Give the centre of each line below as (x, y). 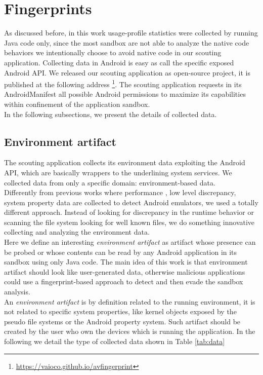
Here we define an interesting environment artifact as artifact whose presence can (130, 242)
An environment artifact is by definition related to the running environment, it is (130, 301)
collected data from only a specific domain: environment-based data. (110, 182)
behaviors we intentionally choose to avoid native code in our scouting (113, 52)
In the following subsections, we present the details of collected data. (111, 114)
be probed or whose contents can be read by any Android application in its (121, 252)
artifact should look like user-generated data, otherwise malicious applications (125, 271)
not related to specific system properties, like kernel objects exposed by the (120, 311)
